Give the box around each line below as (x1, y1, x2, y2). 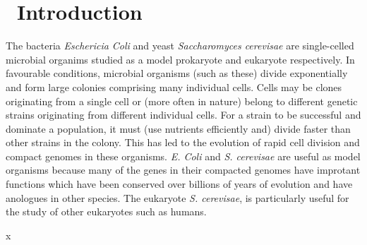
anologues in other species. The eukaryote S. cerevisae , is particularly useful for (6, 190, 349, 205)
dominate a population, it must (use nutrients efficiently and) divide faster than (6, 121, 351, 136)
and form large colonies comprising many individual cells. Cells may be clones (6, 79, 342, 94)
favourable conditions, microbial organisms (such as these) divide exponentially (6, 66, 348, 80)
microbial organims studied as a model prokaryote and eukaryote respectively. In (6, 52, 355, 66)
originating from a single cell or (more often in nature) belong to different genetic (6, 93, 358, 108)
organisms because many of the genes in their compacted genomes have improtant (6, 162, 361, 177)
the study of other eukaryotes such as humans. (6, 204, 207, 219)
